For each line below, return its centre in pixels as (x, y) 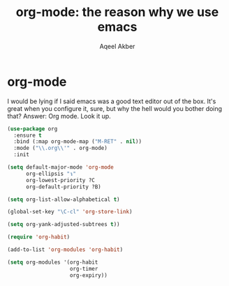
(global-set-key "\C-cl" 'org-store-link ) (70, 212)
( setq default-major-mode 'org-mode (60, 167)
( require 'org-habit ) (39, 237)
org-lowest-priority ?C (60, 180)
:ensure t (28, 135)
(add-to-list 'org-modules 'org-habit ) (65, 250)
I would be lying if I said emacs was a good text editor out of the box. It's (112, 101)
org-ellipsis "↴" (51, 174)
